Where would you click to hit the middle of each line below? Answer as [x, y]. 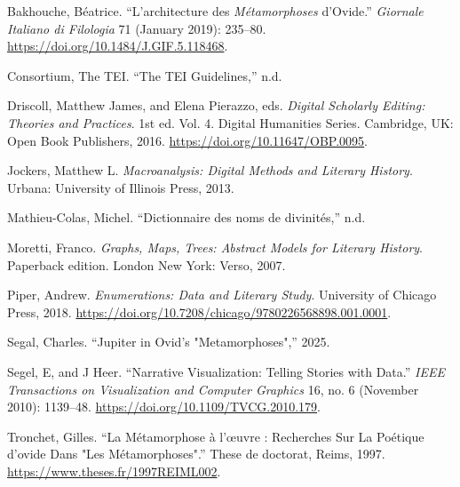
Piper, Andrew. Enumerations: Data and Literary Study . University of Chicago [222, 295]
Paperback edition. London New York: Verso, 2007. [147, 264]
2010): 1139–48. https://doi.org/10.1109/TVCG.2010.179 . [164, 407]
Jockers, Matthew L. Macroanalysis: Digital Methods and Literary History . [210, 170]
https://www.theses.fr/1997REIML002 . [114, 471]
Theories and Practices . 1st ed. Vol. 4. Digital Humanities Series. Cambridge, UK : [230, 122]
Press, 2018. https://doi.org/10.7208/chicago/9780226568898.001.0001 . [199, 311]
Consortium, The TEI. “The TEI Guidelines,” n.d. [145, 75]
